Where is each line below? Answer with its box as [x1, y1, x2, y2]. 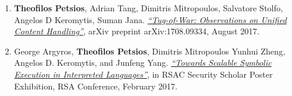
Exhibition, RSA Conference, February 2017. [14, 79, 178, 92]
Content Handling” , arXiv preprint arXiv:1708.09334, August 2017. [14, 25, 260, 37]
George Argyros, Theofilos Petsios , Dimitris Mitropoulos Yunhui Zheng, [14, 44, 285, 57]
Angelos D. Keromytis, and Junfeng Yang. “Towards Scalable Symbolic [14, 56, 272, 69]
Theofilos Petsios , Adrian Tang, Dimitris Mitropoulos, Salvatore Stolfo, [14, 2, 283, 14]
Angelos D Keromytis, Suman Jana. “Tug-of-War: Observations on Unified [14, 13, 287, 25]
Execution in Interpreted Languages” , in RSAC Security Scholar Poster [14, 68, 273, 80]
